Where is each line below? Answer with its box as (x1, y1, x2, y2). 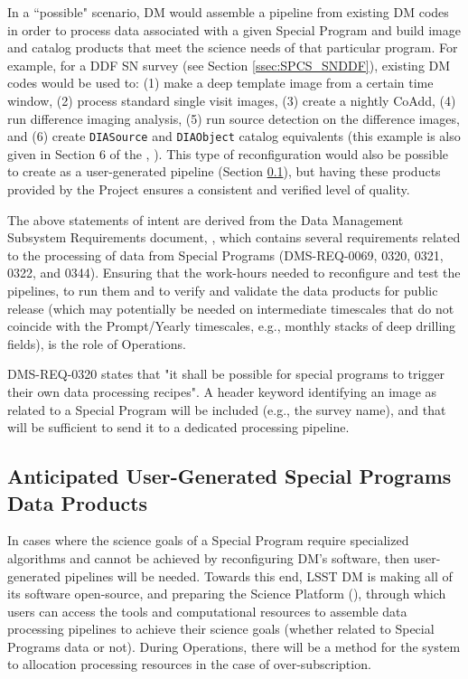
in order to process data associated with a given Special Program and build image (7, 20, 461, 39)
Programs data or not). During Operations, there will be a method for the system (7, 637, 461, 655)
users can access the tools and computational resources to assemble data (7, 601, 407, 620)
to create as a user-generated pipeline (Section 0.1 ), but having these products (7, 162, 441, 181)
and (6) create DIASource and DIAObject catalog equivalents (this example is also (7, 127, 461, 146)
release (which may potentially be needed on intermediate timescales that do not (7, 298, 454, 317)
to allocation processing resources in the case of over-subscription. (7, 655, 371, 674)
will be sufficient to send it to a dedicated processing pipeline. (7, 418, 350, 437)
